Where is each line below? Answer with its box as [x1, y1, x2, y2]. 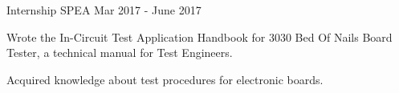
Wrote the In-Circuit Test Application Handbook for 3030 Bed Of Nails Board [6, 28, 393, 45]
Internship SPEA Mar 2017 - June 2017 [6, 2, 202, 18]
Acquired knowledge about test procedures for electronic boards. [6, 71, 324, 87]
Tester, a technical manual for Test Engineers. [6, 44, 233, 61]
